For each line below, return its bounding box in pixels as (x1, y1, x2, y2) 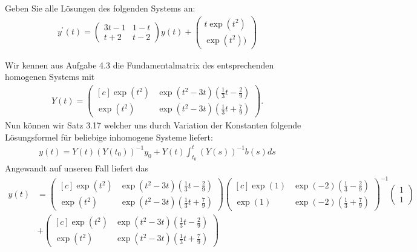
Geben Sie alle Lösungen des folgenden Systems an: (5, 2, 195, 14)
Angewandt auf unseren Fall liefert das (5, 162, 148, 174)
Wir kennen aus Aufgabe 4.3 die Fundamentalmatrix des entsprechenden (5, 58, 274, 71)
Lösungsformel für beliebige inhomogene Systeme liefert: (5, 130, 213, 143)
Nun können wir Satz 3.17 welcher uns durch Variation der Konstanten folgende (5, 119, 301, 131)
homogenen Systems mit (5, 70, 95, 83)
